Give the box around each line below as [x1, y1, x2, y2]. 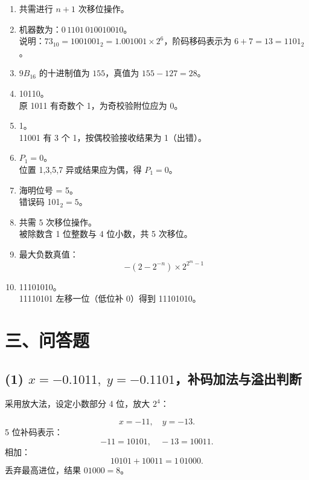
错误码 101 [19, 195, 60, 208]
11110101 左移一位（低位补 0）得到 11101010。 [19, 292, 201, 305]
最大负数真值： [19, 247, 78, 260]
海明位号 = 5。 [19, 183, 78, 196]
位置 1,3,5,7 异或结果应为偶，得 [19, 163, 142, 175]
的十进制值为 [39, 66, 90, 79]
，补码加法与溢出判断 [174, 369, 302, 388]
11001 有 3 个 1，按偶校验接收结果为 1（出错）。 [19, 131, 207, 143]
